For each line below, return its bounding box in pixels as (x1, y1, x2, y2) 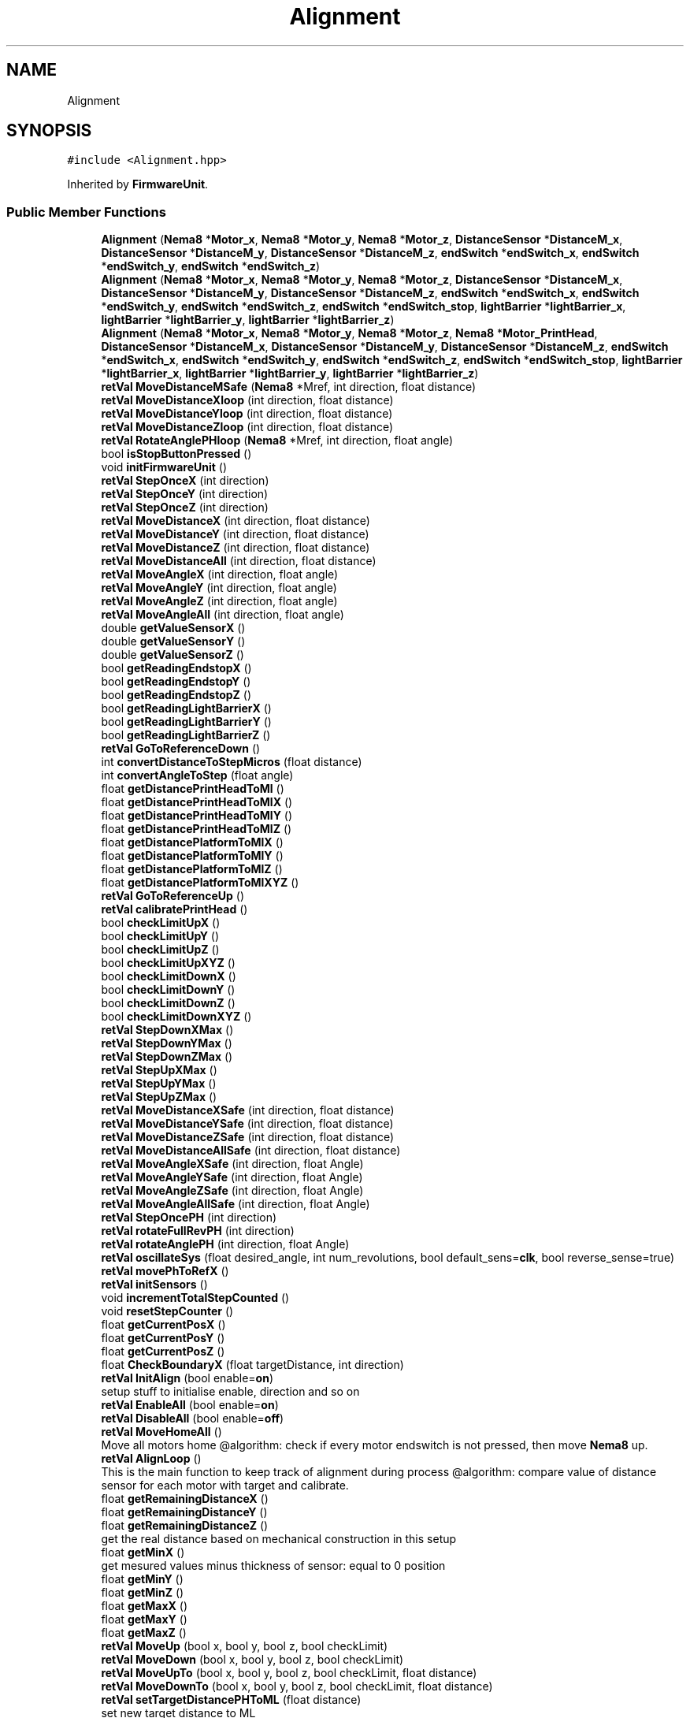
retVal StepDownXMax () (101, 1023, 234, 1037)
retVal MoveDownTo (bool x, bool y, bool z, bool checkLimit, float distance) (101, 1679, 493, 1694)
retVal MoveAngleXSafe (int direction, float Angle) (101, 1157, 364, 1171)
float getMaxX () (101, 1599, 188, 1613)
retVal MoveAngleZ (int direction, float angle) (101, 594, 338, 608)
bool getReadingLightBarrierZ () (101, 728, 271, 742)
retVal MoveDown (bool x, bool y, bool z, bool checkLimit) (101, 1653, 404, 1667)
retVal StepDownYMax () (101, 1036, 232, 1051)
